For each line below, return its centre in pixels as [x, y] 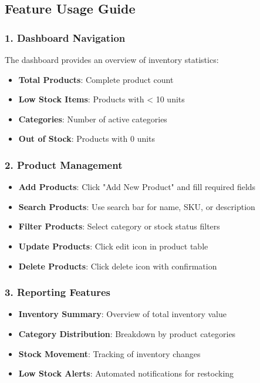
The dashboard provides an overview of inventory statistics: [112, 59]
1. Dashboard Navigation [65, 37]
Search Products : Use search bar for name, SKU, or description [137, 206]
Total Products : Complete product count [96, 79]
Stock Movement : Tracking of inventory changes [109, 353]
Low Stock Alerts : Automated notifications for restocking [126, 373]
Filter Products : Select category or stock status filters [119, 226]
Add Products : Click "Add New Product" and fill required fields [137, 187]
